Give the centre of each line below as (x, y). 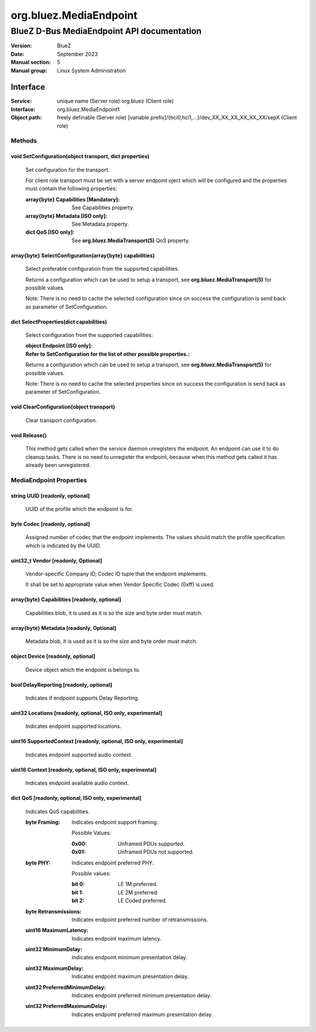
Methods (24, 141)
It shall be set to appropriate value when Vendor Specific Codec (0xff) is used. (120, 585)
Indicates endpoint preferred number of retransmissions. (140, 919)
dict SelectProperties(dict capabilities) (59, 322)
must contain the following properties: (71, 189)
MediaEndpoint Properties (49, 480)
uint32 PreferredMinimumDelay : (66, 987)
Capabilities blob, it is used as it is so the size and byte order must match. (114, 613)
